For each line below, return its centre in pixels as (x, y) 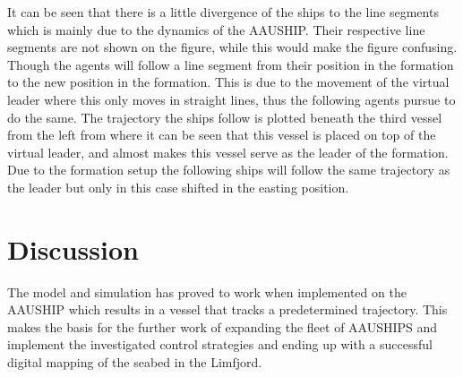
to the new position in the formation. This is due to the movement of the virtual (228, 82)
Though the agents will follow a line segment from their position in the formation (231, 64)
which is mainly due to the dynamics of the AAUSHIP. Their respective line (216, 29)
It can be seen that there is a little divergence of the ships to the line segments (223, 12)
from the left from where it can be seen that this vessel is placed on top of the (222, 135)
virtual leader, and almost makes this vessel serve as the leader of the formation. (228, 152)
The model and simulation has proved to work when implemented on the (207, 291)
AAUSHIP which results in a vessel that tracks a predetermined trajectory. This (227, 309)
